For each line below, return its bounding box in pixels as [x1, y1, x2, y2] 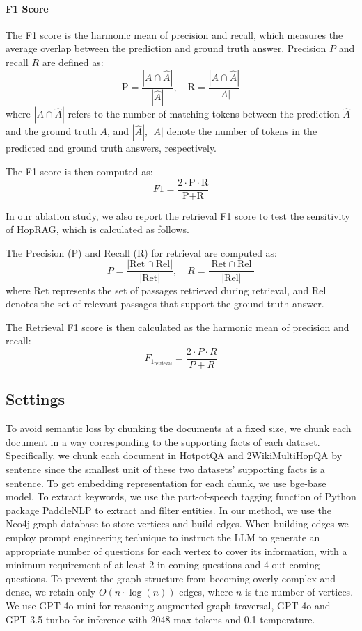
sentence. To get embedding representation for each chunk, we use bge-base [6, 475, 326, 490]
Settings [6, 388, 65, 410]
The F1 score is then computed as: [6, 164, 153, 179]
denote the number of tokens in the [166, 124, 317, 138]
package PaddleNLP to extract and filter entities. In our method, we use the [6, 502, 331, 517]
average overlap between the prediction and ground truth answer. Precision [6, 41, 326, 56]
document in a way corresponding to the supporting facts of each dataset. [6, 434, 320, 449]
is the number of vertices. [245, 584, 354, 599]
